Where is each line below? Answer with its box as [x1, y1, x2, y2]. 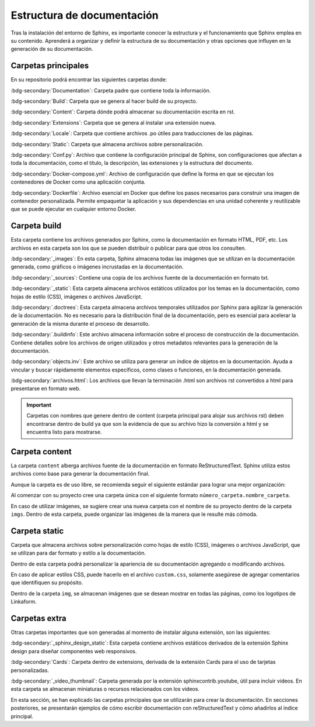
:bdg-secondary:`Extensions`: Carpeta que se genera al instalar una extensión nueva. [10, 119, 216, 126]
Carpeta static [10, 526, 64, 536]
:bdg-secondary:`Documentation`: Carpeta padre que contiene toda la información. [10, 87, 211, 94]
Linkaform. [10, 598, 37, 605]
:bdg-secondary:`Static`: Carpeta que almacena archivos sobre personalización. [10, 140, 204, 147]
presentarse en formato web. [10, 385, 81, 392]
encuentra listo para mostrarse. [26, 429, 102, 436]
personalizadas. [10, 667, 50, 674]
